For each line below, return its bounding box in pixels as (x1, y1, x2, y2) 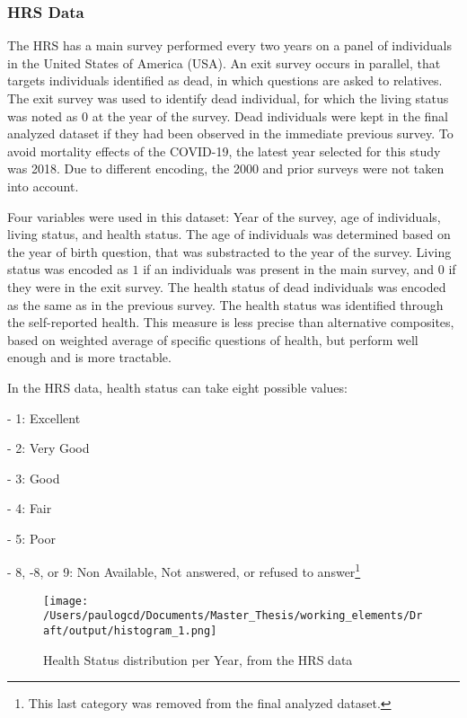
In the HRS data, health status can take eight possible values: (7, 377, 348, 396)
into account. (7, 176, 79, 195)
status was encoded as (7, 260, 128, 279)
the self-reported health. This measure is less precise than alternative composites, (7, 313, 454, 332)
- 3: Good (7, 468, 60, 487)
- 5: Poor (7, 528, 56, 547)
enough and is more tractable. (7, 348, 172, 367)
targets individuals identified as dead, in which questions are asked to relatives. (7, 71, 443, 90)
